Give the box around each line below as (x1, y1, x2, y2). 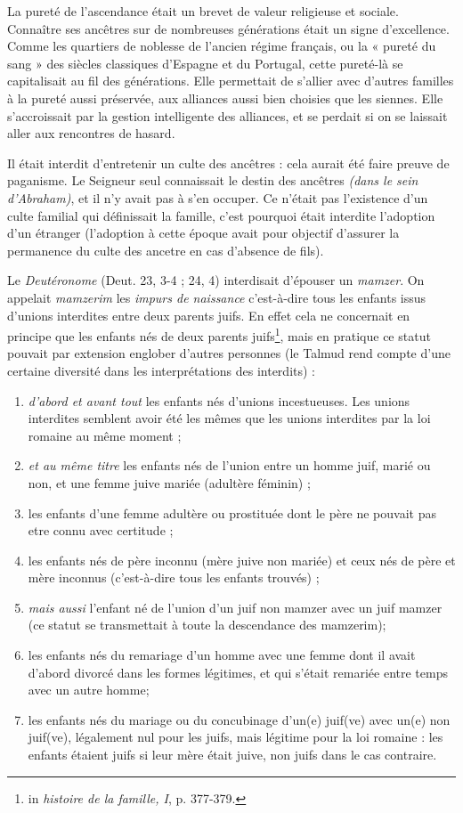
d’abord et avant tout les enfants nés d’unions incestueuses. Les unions (28, 391, 410, 410)
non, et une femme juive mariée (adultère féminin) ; (28, 473, 311, 492)
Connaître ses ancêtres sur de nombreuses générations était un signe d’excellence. (7, 19, 450, 37)
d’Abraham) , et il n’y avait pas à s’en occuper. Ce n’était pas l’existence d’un (7, 188, 428, 207)
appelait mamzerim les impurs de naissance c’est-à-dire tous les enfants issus (7, 288, 426, 306)
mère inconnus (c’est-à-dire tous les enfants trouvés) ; (28, 568, 320, 587)
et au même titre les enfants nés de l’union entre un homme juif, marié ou (28, 456, 431, 475)
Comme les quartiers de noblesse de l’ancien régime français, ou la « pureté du (7, 37, 436, 55)
